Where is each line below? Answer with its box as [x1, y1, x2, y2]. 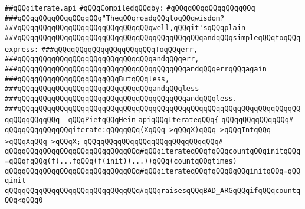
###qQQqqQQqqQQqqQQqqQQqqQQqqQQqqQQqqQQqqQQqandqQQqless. [5, 94, 237, 103]
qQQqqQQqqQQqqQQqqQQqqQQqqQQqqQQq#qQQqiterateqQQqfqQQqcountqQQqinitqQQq [5, 147, 301, 156]
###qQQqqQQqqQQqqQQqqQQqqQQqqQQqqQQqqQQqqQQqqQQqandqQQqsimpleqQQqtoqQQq [5, 33, 301, 42]
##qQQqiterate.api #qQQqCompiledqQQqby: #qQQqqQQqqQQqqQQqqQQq [5, 4, 255, 12]
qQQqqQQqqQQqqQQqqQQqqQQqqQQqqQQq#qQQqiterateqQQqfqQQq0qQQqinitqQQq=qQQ [5, 166, 301, 175]
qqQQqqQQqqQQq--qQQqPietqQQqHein [5, 116, 136, 125]
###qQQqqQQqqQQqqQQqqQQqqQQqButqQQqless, [5, 74, 170, 83]
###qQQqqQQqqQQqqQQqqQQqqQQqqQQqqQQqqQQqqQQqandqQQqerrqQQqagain [5, 64, 267, 73]
